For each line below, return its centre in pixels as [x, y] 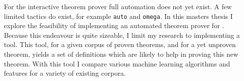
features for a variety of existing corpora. [65, 73]
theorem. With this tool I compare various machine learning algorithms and [117, 63]
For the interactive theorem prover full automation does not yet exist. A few [118, 6]
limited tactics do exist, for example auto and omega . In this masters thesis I [118, 16]
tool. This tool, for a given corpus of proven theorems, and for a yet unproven [120, 44]
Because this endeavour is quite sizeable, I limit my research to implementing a [122, 35]
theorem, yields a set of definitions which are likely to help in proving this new [121, 54]
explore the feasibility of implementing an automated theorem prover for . [114, 25]
